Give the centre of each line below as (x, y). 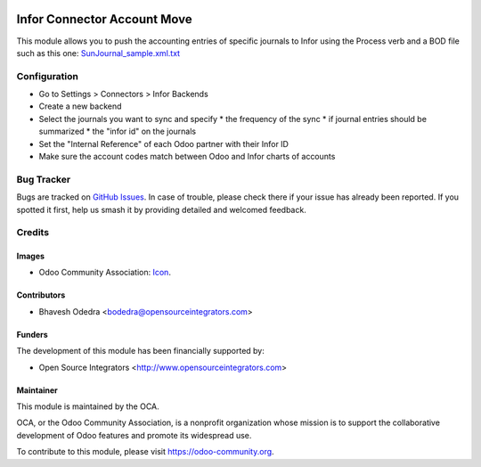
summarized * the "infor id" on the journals (117, 131)
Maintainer (37, 390)
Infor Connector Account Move (104, 19)
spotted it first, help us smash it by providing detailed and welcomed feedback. (161, 209)
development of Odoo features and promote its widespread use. (134, 435)
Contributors (41, 295)
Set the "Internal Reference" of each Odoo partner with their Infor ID (164, 143)
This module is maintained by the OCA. (88, 406)
